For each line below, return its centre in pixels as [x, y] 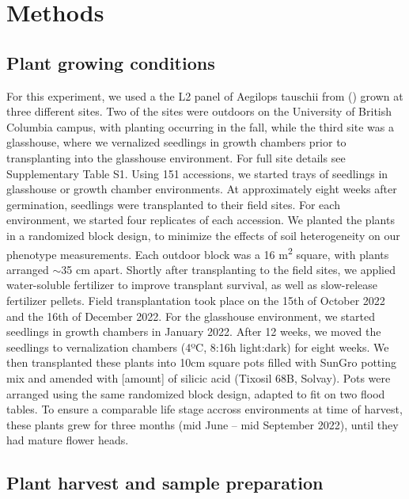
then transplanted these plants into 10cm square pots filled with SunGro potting [201, 362]
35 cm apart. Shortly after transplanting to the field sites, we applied [228, 269]
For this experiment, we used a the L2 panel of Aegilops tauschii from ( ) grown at [205, 95]
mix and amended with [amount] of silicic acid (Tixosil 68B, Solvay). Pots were [199, 377]
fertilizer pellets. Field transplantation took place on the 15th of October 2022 [196, 300]
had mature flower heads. [68, 440]
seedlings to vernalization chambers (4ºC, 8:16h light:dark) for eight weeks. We [198, 347]
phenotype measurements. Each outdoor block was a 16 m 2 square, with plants [198, 253]
